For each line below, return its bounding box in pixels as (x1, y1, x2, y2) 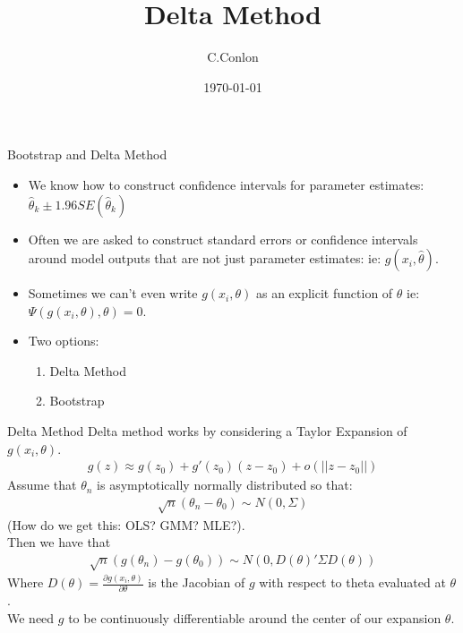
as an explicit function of (255, 284, 393, 303)
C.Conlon (207, 47, 259, 66)
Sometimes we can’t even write (28, 284, 198, 303)
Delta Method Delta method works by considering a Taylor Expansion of (7, 422, 407, 441)
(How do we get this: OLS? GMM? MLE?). (7, 515, 245, 534)
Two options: (28, 331, 99, 350)
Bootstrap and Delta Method (7, 145, 167, 164)
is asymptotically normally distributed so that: (97, 475, 353, 494)
